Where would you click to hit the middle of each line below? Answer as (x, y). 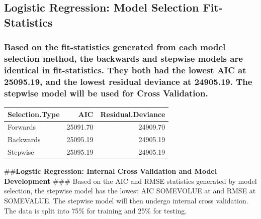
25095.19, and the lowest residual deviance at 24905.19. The (128, 81)
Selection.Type (34, 114)
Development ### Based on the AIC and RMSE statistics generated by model (130, 181)
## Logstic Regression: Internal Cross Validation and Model (111, 171)
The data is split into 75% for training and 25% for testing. (96, 210)
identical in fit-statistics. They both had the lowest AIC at (125, 70)
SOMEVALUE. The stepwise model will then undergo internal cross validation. (126, 200)
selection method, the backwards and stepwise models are (123, 59)
